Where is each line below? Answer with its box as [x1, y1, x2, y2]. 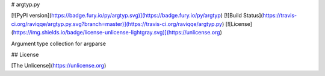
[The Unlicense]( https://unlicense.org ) [11, 62, 107, 69]
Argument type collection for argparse [11, 40, 107, 47]
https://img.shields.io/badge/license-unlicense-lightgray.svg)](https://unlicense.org [13, 29, 220, 36]
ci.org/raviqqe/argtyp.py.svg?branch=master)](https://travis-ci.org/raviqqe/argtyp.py [11, 20, 223, 27]
